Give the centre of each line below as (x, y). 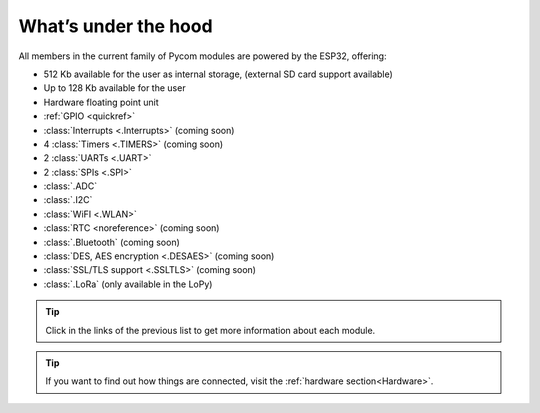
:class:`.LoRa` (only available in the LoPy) (128, 284)
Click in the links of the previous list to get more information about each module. (210, 330)
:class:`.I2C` (68, 200)
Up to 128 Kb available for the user (114, 88)
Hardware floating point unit (101, 102)
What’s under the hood (116, 26)
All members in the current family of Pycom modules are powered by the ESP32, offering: (202, 56)
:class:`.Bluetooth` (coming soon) (111, 242)
